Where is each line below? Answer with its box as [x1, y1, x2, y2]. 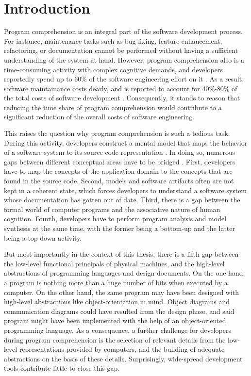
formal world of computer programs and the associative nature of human [4, 204, 220, 214]
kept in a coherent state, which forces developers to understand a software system [4, 185, 247, 195]
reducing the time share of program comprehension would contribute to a [4, 102, 222, 112]
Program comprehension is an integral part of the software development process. [4, 26, 243, 36]
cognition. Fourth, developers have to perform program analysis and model [4, 213, 227, 224]
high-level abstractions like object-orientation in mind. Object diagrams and [4, 296, 230, 307]
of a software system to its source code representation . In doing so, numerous [4, 147, 235, 157]
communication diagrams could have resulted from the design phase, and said [4, 306, 234, 316]
